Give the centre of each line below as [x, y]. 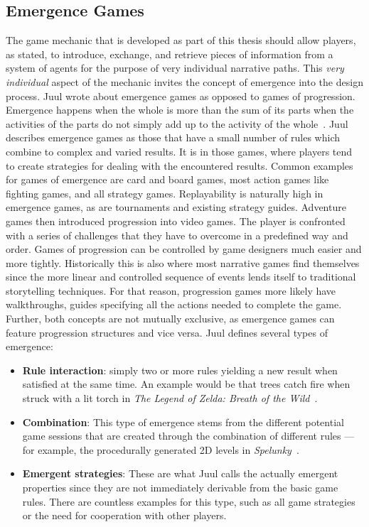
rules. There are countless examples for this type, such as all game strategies [189, 501]
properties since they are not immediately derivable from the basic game [180, 488]
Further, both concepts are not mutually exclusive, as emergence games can [170, 319]
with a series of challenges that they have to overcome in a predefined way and [177, 235]
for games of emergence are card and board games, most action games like [167, 179]
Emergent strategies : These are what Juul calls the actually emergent [180, 473]
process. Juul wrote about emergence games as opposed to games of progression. [181, 96]
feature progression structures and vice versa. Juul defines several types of [167, 332]
